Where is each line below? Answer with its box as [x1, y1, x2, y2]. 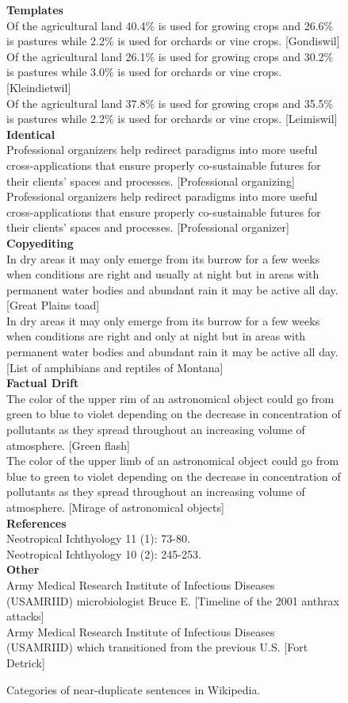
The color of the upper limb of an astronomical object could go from [6, 452, 339, 469]
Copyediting [6, 234, 74, 251]
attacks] [6, 608, 44, 624]
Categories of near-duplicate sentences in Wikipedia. [6, 681, 261, 697]
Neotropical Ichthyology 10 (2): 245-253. [6, 545, 201, 562]
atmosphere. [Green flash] [6, 436, 130, 453]
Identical [6, 125, 55, 142]
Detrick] [6, 654, 45, 670]
